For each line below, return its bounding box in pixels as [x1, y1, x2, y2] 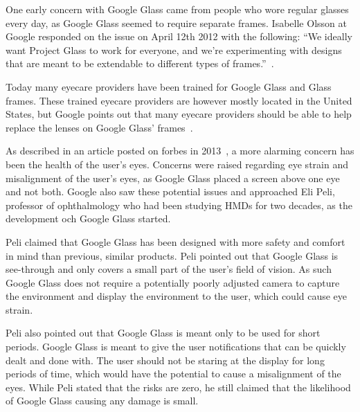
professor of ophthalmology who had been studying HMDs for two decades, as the [6, 197, 352, 212]
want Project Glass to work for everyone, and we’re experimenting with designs [6, 42, 342, 57]
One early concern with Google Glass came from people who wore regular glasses [6, 2, 349, 16]
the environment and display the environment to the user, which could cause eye [6, 289, 348, 303]
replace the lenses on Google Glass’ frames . [6, 120, 193, 134]
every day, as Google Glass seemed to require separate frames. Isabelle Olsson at [6, 15, 347, 30]
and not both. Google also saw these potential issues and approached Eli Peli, [6, 184, 335, 199]
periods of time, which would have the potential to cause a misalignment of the [6, 366, 341, 381]
